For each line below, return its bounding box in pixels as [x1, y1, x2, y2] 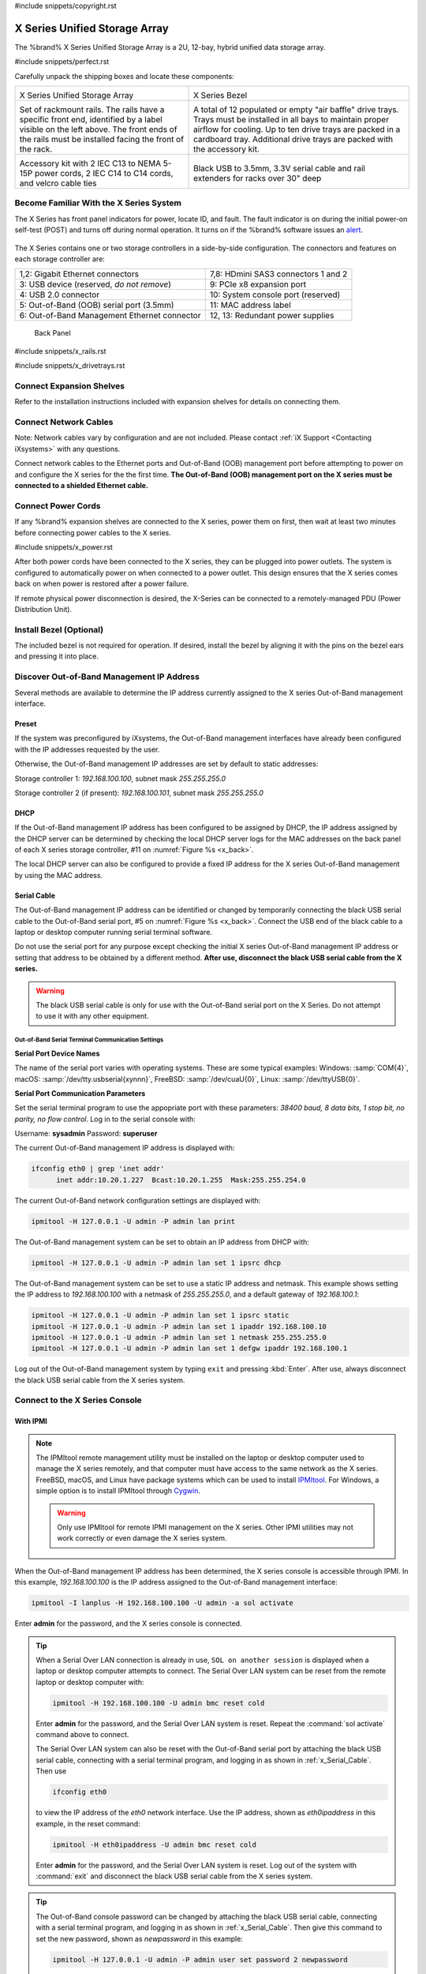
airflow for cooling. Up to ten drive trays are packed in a [193, 124, 401, 135]
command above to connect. [35, 1730, 129, 1739]
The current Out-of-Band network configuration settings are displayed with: [14, 1195, 261, 1205]
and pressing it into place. [14, 651, 99, 661]
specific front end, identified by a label [19, 114, 163, 126]
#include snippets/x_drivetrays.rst [14, 361, 125, 370]
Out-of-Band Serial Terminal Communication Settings [14, 1036, 164, 1044]
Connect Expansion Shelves [14, 380, 125, 391]
